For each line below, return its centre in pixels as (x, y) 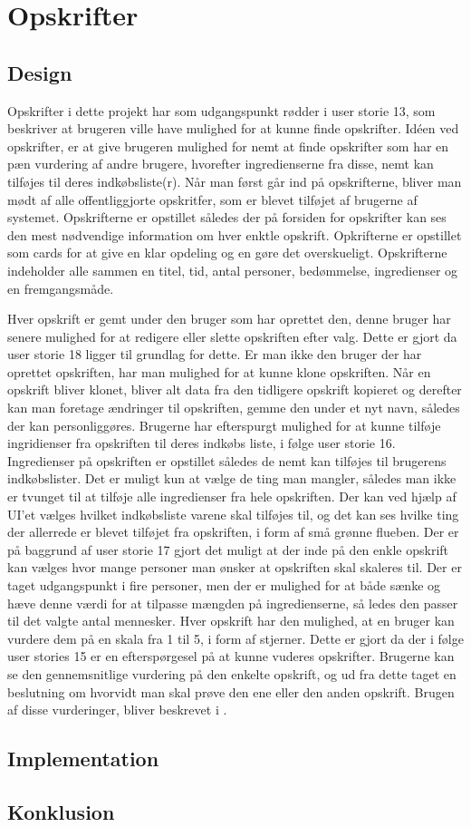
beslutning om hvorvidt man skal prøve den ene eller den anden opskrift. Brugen (231, 691)
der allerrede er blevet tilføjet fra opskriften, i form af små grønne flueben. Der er (233, 532)
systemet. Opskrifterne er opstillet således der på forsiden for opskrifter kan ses (227, 217)
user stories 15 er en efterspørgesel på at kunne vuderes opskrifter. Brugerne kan (231, 656)
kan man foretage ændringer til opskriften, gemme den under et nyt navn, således (234, 408)
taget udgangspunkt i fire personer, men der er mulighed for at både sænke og (224, 585)
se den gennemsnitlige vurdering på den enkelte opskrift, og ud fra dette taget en (232, 673)
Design (40, 72)
